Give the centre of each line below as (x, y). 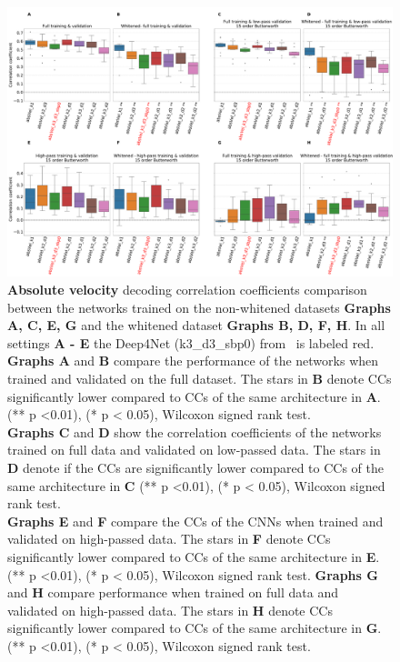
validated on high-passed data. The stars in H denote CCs (170, 610)
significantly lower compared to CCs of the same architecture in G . (195, 628)
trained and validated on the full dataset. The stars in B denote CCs (200, 379)
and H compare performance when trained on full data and (173, 592)
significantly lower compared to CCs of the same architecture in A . (194, 396)
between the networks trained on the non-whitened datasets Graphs (199, 307)
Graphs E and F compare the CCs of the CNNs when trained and (195, 521)
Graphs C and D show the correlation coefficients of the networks (195, 431)
